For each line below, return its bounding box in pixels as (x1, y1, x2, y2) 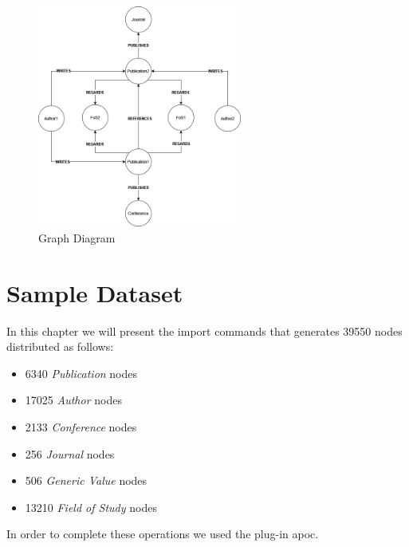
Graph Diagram (38, 229, 116, 246)
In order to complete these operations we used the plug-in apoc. (6, 525, 319, 542)
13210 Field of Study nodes (25, 498, 157, 515)
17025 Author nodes (25, 392, 122, 408)
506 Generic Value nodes (25, 472, 147, 489)
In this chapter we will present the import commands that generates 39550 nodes (6, 322, 403, 339)
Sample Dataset (6, 276, 183, 309)
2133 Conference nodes (25, 418, 137, 435)
